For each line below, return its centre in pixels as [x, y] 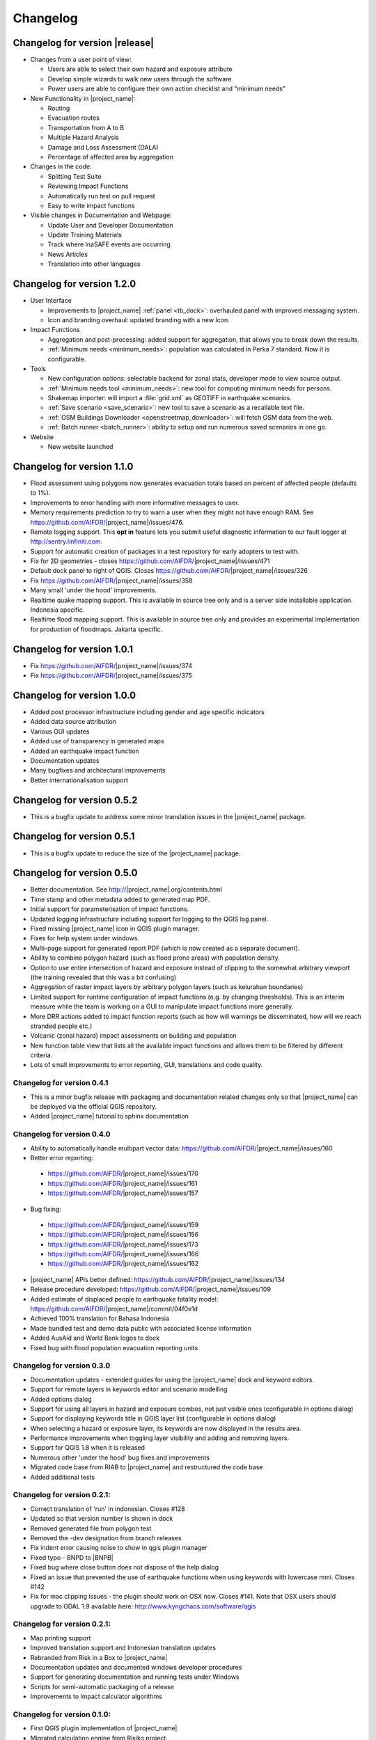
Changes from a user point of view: [81, 60]
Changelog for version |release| [84, 43]
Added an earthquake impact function [85, 751]
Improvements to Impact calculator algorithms [96, 1696]
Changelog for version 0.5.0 [75, 873]
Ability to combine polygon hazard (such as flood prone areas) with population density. [155, 958]
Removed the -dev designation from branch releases [106, 1537]
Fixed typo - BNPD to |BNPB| [72, 1557]
